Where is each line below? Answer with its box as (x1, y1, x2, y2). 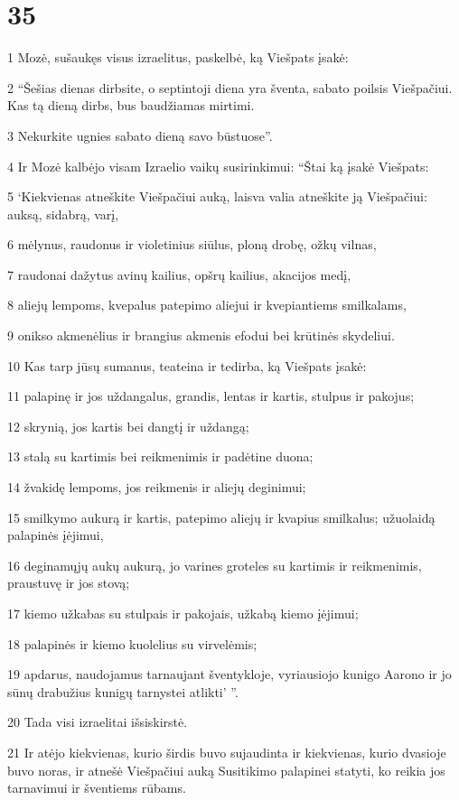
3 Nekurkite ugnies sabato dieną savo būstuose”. (7, 126, 273, 144)
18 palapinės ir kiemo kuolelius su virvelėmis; (7, 634, 258, 653)
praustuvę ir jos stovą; (7, 573, 130, 592)
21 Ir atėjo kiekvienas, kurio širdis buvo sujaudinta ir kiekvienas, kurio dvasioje (7, 742, 446, 761)
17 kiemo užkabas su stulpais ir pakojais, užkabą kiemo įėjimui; (7, 604, 359, 622)
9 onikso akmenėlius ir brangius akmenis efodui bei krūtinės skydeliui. (7, 326, 395, 345)
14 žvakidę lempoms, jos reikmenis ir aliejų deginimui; (7, 478, 306, 497)
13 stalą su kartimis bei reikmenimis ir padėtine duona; (7, 447, 314, 466)
